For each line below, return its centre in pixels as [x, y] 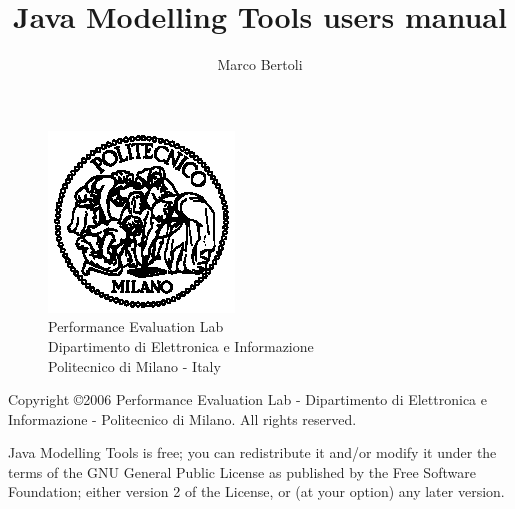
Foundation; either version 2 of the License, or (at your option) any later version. [256, 491]
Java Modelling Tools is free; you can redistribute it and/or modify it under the [252, 452]
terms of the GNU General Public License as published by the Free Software [242, 471]
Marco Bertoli [260, 64]
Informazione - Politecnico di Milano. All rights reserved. [182, 418]
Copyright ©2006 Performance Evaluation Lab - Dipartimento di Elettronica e [247, 399]
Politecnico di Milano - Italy [134, 365]
